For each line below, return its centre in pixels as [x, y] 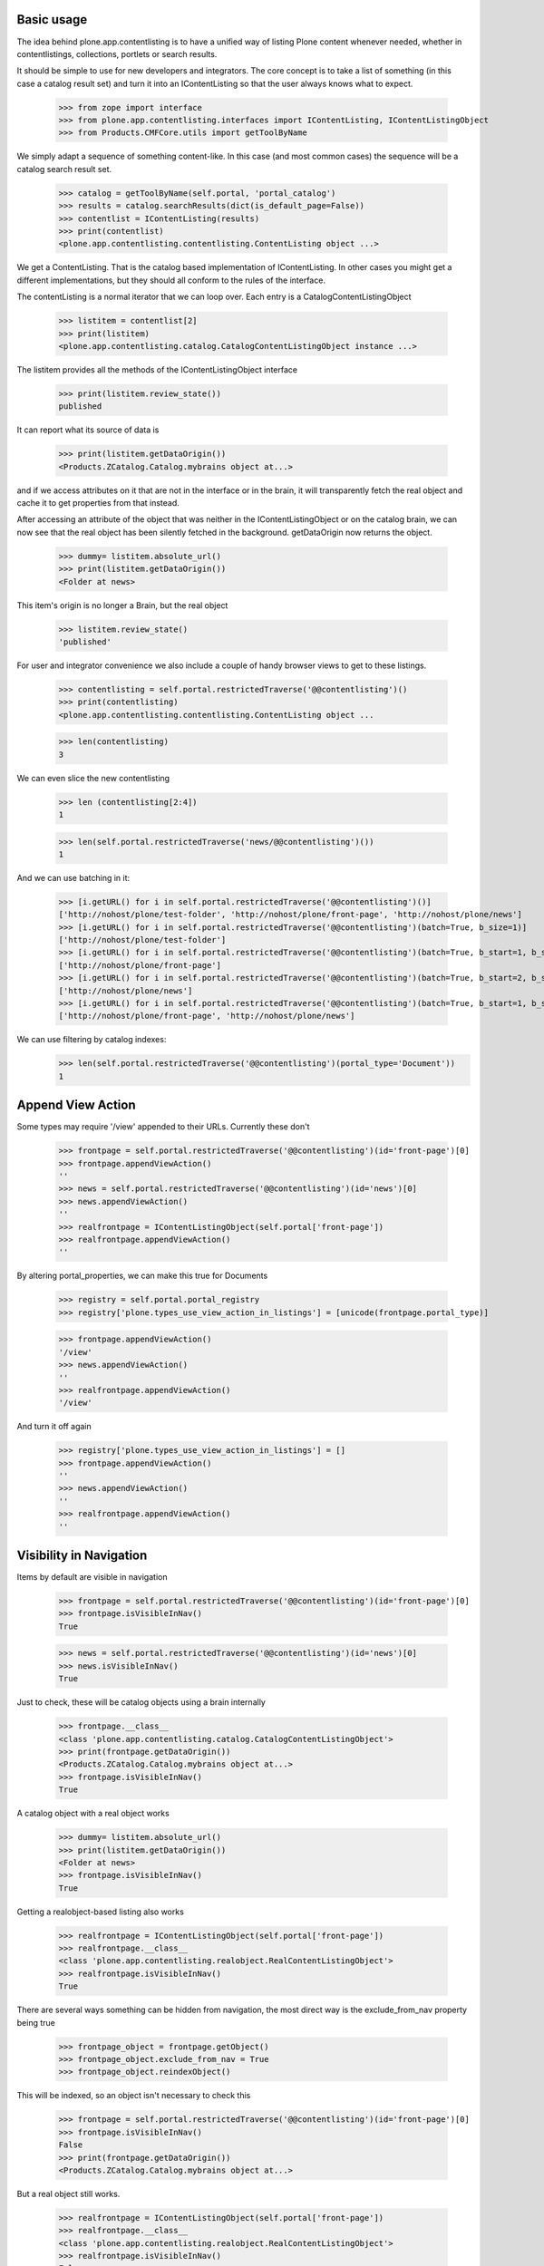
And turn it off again [54, 1427]
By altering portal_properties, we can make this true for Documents [142, 1276]
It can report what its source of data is [88, 430]
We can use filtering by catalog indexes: [92, 1040]
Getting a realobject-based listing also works [101, 1912]
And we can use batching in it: [73, 877]
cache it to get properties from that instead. [98, 503]
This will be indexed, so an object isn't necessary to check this [134, 2096]
